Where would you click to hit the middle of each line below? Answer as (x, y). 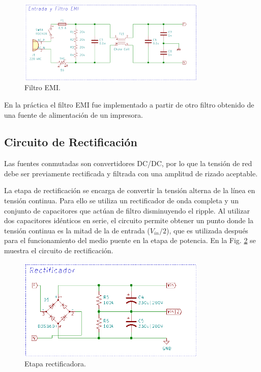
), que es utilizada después (207, 230)
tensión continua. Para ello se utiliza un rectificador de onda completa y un (121, 201)
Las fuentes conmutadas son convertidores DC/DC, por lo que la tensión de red (128, 163)
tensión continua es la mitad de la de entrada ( (77, 230)
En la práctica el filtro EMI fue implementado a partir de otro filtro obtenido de (129, 104)
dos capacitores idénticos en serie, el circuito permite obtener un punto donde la (129, 220)
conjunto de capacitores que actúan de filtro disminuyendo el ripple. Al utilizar (127, 210)
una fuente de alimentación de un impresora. (74, 114)
